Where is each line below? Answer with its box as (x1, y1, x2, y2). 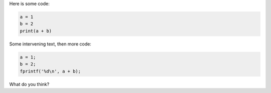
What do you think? (9, 81, 50, 87)
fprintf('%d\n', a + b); (20, 68, 81, 74)
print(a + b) (20, 28, 52, 33)
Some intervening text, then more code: (9, 40, 91, 47)
